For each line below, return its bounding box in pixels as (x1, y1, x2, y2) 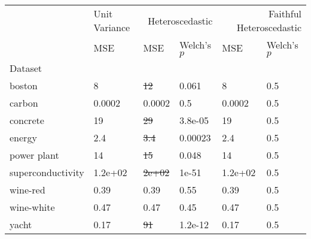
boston (10, 78, 38, 92)
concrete (10, 113, 44, 127)
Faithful (269, 7, 301, 20)
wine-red (10, 183, 45, 196)
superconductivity (10, 165, 84, 179)
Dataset (10, 61, 42, 75)
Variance (93, 20, 130, 34)
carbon (10, 96, 38, 110)
